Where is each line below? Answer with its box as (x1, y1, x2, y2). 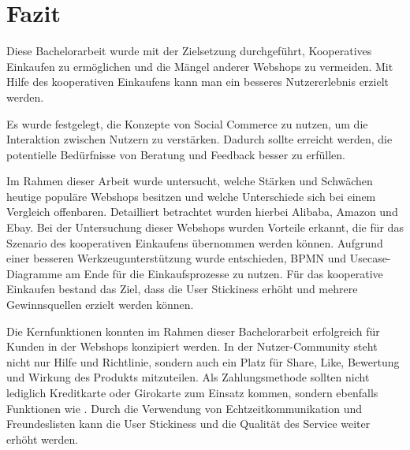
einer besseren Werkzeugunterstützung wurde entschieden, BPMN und (6, 250, 347, 266)
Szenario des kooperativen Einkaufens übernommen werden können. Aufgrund (6, 234, 383, 251)
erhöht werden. (6, 430, 79, 447)
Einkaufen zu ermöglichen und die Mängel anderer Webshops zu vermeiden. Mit (6, 58, 393, 74)
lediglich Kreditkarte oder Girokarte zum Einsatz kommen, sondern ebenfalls (6, 385, 378, 400)
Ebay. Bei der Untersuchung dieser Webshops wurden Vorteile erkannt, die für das (6, 219, 404, 236)
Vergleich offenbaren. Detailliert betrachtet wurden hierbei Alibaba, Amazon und (6, 203, 398, 220)
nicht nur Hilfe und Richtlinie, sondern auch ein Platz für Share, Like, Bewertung (6, 353, 400, 370)
